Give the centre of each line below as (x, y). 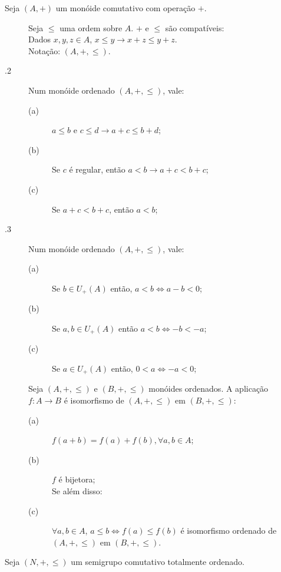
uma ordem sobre (91, 27)
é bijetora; (77, 479)
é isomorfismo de (94, 400)
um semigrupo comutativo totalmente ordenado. (158, 562)
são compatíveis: (195, 27)
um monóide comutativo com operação (125, 8)
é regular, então (97, 169)
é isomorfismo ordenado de (229, 530)
